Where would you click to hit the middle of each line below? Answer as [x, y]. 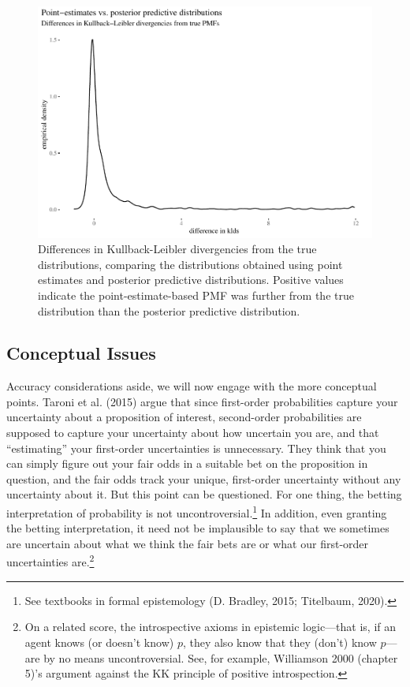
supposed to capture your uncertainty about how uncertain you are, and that [193, 433]
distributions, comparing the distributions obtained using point [190, 264]
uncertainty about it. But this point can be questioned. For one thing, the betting [204, 494]
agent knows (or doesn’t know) [99, 642]
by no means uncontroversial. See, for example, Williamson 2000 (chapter [221, 657]
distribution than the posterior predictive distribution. [169, 310]
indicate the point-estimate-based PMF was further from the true [196, 295]
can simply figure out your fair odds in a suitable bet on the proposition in [187, 463]
